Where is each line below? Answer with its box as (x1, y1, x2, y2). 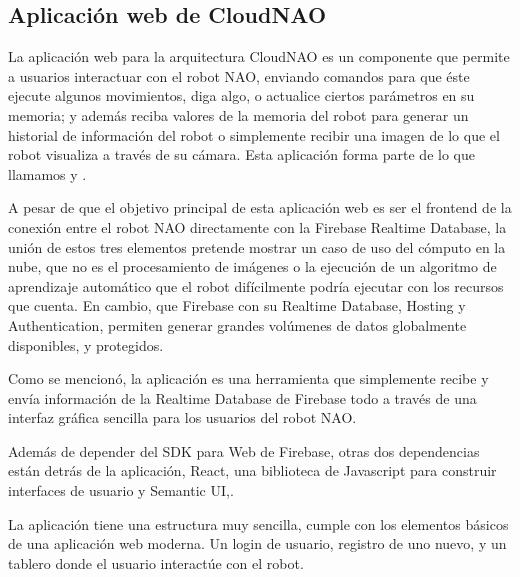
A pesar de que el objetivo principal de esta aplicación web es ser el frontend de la (8, 197, 512, 218)
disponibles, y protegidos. (8, 334, 164, 355)
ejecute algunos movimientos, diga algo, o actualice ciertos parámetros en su (8, 85, 475, 106)
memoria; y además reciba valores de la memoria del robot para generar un (8, 104, 469, 125)
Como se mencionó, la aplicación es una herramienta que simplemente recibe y (8, 368, 489, 389)
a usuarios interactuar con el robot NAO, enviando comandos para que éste (8, 65, 470, 86)
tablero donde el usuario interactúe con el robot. (8, 552, 304, 573)
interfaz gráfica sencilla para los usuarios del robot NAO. (8, 407, 357, 428)
